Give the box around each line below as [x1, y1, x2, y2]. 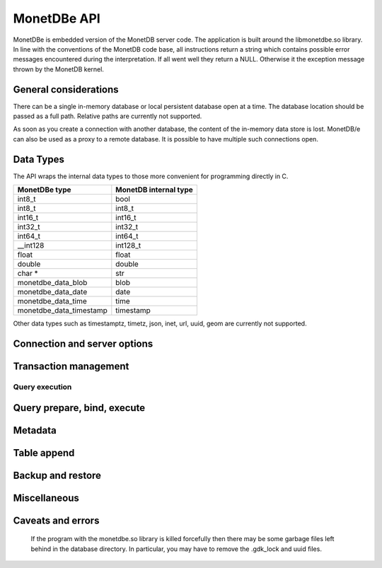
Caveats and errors [13, 514, 100, 526]
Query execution [13, 382, 72, 392]
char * [17, 269, 38, 279]
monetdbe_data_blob [17, 278, 88, 288]
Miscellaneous [13, 492, 79, 504]
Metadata [13, 424, 57, 436]
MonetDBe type [17, 185, 71, 195]
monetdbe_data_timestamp [17, 306, 108, 315]
